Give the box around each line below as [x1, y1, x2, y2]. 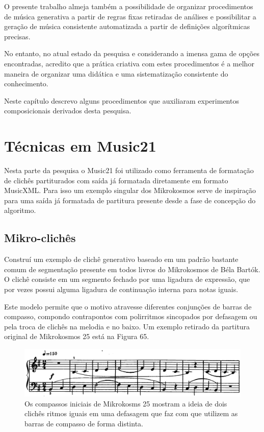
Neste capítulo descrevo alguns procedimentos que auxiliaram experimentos [4, 95, 239, 106]
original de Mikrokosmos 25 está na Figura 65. [4, 331, 149, 342]
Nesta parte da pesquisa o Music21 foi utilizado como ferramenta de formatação [4, 165, 254, 176]
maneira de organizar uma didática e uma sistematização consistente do [4, 68, 228, 79]
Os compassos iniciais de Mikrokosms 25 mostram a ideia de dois [24, 398, 227, 409]
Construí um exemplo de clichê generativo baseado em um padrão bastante [4, 254, 239, 265]
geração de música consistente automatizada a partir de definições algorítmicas [4, 21, 250, 32]
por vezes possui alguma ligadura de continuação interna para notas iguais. [4, 284, 239, 295]
